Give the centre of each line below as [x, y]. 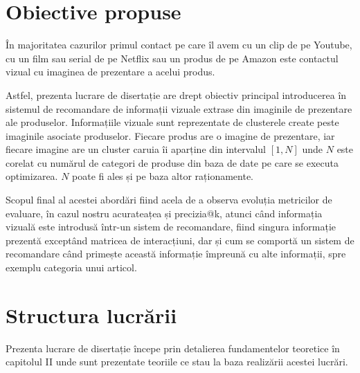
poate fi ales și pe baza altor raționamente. [163, 176]
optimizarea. [32, 176]
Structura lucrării [91, 315]
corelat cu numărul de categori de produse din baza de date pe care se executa [172, 162]
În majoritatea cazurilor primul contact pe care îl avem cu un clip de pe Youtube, [179, 45]
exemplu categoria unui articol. [71, 267]
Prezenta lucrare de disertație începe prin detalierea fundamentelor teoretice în [173, 348]
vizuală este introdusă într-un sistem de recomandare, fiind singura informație [171, 227]
